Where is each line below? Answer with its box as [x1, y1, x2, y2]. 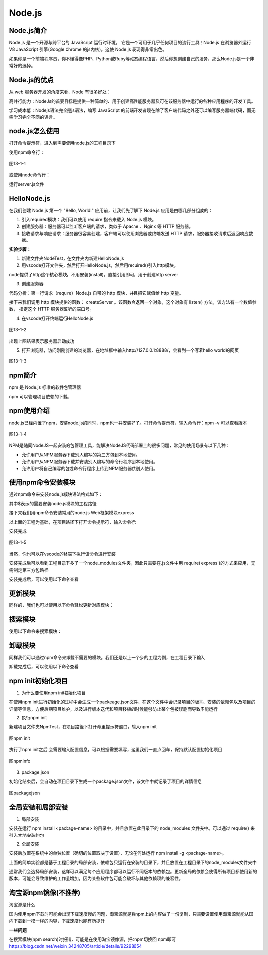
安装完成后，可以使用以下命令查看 [9, 576, 79, 582]
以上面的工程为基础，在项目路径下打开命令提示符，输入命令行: [9, 519, 137, 525]
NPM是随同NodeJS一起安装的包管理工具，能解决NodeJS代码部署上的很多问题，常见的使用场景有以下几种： [9, 442, 230, 448]
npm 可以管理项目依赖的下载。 [9, 393, 72, 399]
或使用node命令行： [9, 172, 51, 178]
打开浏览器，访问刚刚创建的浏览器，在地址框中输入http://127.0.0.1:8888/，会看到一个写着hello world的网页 [21, 347, 239, 353]
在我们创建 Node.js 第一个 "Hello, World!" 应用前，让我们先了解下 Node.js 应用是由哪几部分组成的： [9, 207, 213, 213]
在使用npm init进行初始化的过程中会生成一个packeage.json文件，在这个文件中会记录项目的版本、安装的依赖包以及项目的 [9, 699, 256, 705]
